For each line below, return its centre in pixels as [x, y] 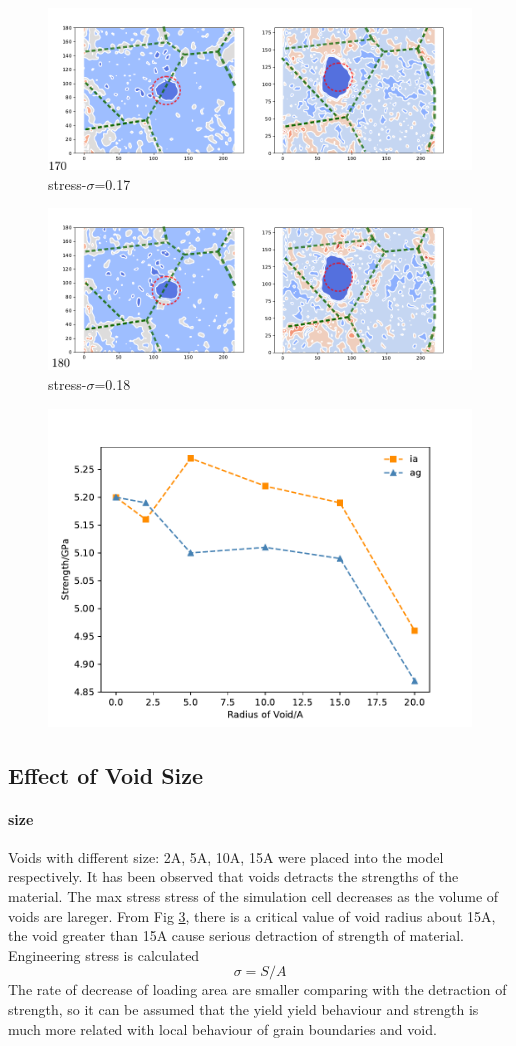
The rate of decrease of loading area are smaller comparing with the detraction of [257, 989]
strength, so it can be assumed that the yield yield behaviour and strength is [243, 1008]
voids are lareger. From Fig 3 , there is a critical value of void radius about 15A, [252, 915]
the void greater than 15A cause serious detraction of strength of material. [236, 935]
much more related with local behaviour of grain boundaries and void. [222, 1028]
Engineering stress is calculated [104, 954]
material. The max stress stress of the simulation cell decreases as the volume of [253, 895]
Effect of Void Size [106, 774]
